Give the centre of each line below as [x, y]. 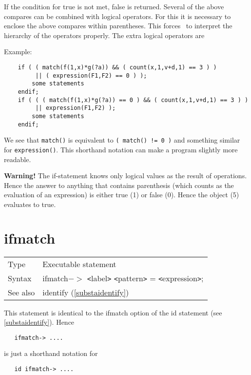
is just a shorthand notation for [51, 353]
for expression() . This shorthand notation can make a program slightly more [121, 149]
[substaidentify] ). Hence [39, 322]
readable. [18, 159]
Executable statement [79, 264]
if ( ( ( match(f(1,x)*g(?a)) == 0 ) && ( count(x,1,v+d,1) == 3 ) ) [133, 100]
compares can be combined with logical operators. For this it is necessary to [117, 16]
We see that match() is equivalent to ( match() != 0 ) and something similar [122, 140]
